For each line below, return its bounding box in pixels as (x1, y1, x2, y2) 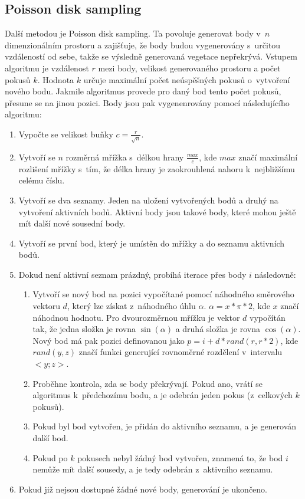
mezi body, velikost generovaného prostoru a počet (98, 61, 281, 74)
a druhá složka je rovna (175, 323, 260, 335)
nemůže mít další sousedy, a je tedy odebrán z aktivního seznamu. (32, 463, 273, 475)
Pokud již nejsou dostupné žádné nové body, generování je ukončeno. (18, 482, 267, 495)
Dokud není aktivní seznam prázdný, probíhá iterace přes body (18, 268, 247, 280)
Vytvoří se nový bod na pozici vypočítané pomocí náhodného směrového (32, 288, 294, 300)
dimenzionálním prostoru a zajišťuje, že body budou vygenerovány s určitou (5, 38, 281, 51)
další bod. (32, 432, 68, 444)
